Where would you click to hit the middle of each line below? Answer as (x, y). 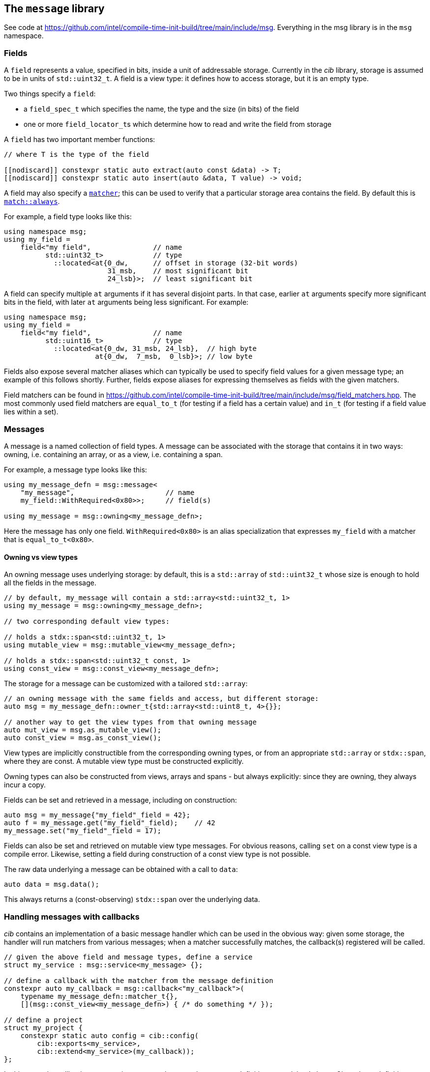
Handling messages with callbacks (72, 916)
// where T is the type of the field (77, 155)
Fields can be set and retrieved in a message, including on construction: (121, 800)
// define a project (43, 1020)
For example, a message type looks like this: (76, 469)
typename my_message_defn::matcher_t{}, (99, 996)
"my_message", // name (107, 492)
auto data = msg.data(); (52, 884)
